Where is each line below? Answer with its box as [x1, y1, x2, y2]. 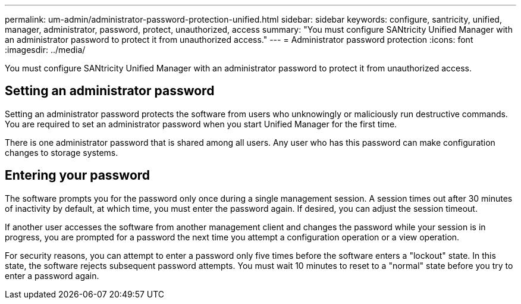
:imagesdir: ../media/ [5, 45, 86, 55]
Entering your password [5, 168, 150, 183]
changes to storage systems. [5, 147, 118, 158]
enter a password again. [5, 270, 99, 281]
